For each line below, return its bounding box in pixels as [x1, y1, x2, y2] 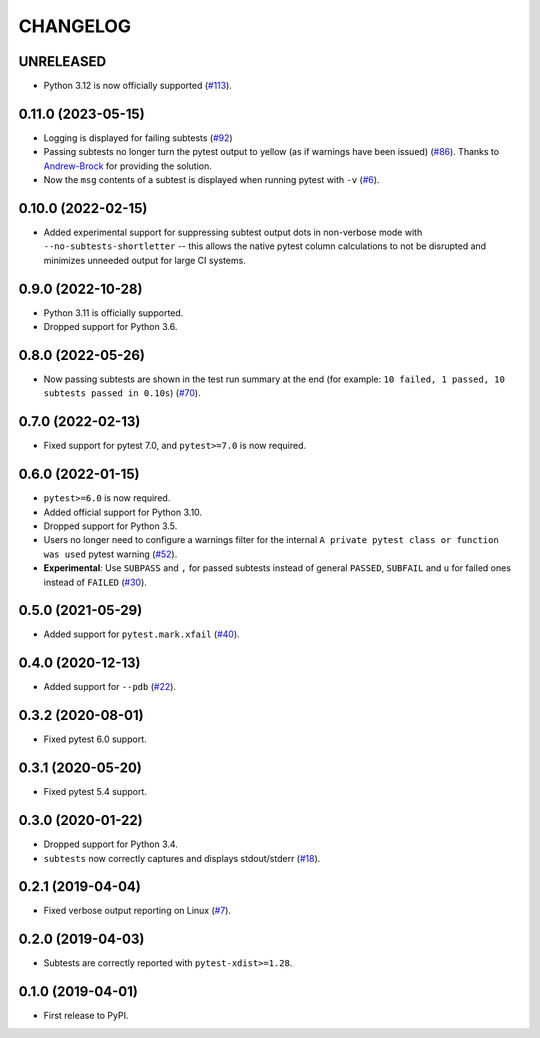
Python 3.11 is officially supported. [43, 306, 184, 319]
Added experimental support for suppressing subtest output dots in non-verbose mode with [43, 226, 423, 239]
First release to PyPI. [43, 1010, 129, 1022]
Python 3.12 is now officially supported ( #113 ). [43, 80, 232, 92]
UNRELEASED [18, 53, 107, 70]
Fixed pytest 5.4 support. [43, 786, 147, 798]
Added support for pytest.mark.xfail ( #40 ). [43, 628, 240, 640]
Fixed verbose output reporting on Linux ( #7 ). [43, 905, 232, 917]
